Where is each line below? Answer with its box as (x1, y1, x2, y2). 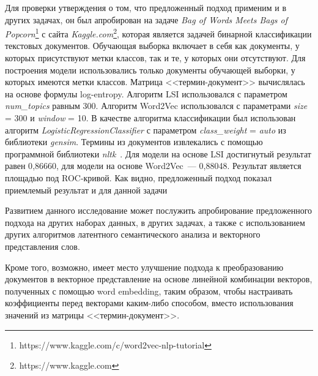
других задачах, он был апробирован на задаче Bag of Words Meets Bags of (5, 13, 288, 26)
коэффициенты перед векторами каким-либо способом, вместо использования (5, 296, 294, 309)
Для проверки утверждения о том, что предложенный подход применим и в (5, 1, 287, 13)
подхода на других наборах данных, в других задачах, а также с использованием (5, 216, 305, 228)
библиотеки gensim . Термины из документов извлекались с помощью (5, 135, 263, 148)
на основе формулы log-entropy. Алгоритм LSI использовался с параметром (5, 87, 287, 100)
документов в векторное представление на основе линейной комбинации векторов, (5, 273, 312, 285)
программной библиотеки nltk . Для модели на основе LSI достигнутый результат (5, 147, 311, 160)
